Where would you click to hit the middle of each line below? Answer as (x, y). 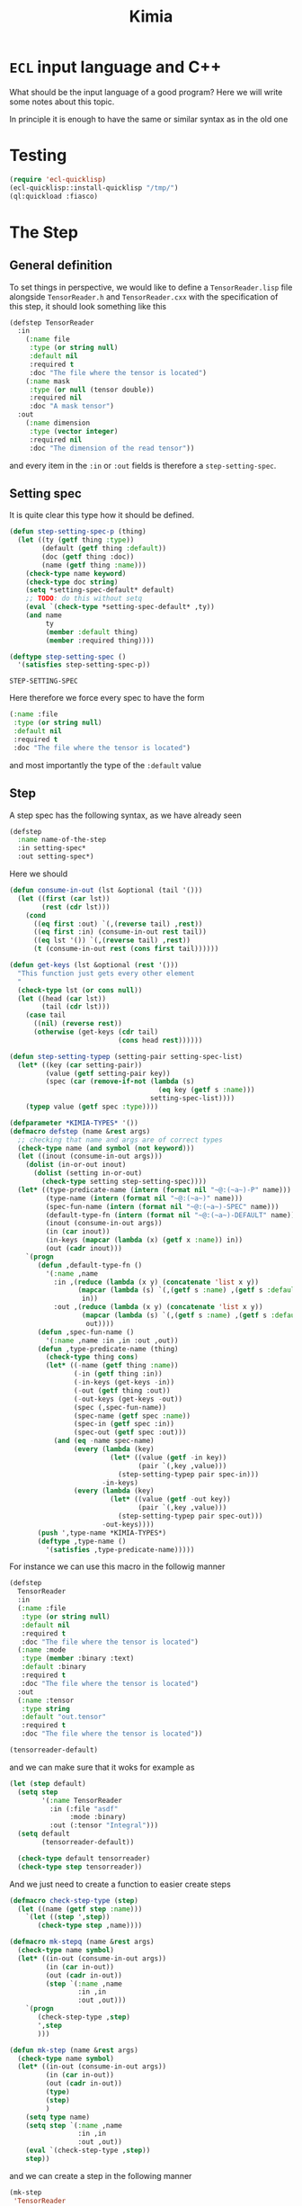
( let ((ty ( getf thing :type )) (76, 540)
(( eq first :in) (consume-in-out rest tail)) (120, 932)
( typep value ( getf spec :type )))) (92, 1107)
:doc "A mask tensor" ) (72, 407)
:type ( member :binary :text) (78, 1659)
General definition (61, 266)
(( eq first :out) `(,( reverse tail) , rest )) (118, 924)
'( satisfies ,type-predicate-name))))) (120, 1549)
